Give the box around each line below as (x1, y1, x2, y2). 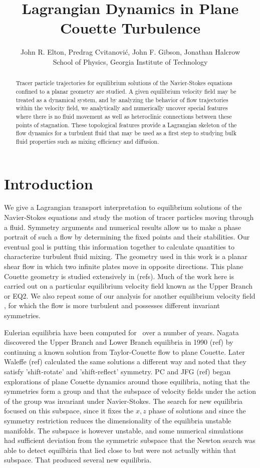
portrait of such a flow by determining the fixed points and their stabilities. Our (4, 231, 250, 242)
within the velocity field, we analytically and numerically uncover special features (16, 104, 228, 112)
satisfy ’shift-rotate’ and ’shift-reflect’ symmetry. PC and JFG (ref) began (4, 366, 231, 376)
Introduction (4, 173, 93, 193)
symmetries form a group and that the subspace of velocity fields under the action (4, 386, 256, 396)
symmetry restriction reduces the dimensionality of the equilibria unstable (4, 415, 231, 425)
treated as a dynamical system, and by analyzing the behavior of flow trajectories (16, 95, 228, 104)
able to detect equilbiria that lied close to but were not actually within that (4, 444, 236, 455)
